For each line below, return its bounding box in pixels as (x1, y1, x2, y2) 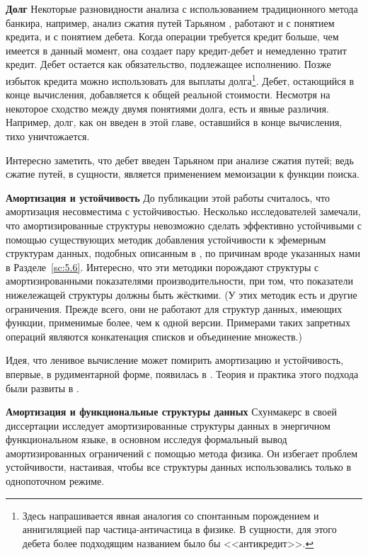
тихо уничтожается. (6, 129, 90, 143)
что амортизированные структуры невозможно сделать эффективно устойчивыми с (6, 217, 362, 232)
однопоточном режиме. (6, 474, 105, 488)
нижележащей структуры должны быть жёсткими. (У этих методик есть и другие (6, 287, 357, 302)
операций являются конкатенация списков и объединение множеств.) (6, 328, 302, 343)
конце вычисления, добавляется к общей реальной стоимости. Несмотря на (6, 87, 330, 102)
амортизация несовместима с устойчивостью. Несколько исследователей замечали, (6, 204, 361, 219)
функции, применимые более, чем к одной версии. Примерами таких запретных (6, 315, 350, 330)
